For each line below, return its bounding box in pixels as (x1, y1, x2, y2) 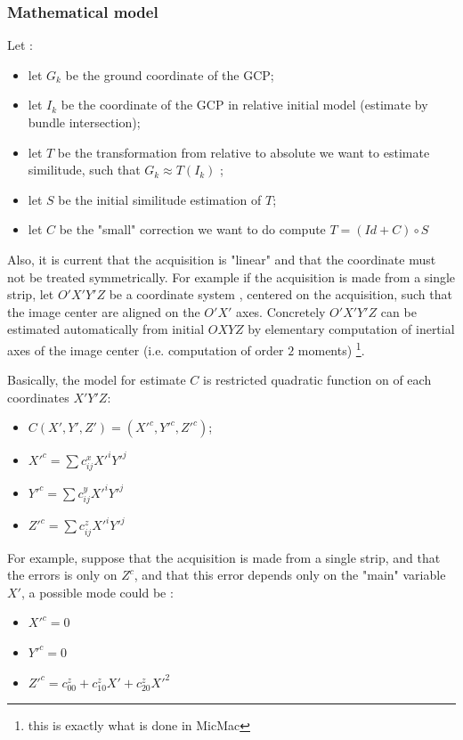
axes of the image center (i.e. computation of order (7, 340, 284, 359)
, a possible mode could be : (20, 582, 174, 601)
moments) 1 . (297, 337, 365, 359)
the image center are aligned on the (7, 302, 200, 321)
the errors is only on (7, 565, 118, 584)
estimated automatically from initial (7, 320, 205, 338)
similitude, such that (28, 160, 141, 179)
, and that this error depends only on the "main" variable (134, 565, 446, 584)
